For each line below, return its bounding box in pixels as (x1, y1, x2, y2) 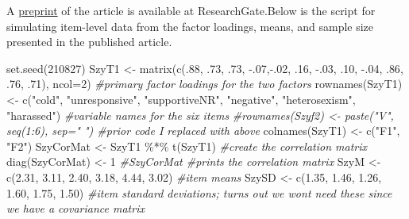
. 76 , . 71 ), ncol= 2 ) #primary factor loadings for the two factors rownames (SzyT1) (6, 75, 403, 92)
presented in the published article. (6, 33, 172, 50)
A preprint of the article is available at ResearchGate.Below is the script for (6, 2, 376, 18)
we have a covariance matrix (6, 200, 145, 217)
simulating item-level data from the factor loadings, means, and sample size (6, 17, 374, 34)
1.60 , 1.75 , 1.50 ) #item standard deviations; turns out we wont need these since (6, 184, 392, 201)
